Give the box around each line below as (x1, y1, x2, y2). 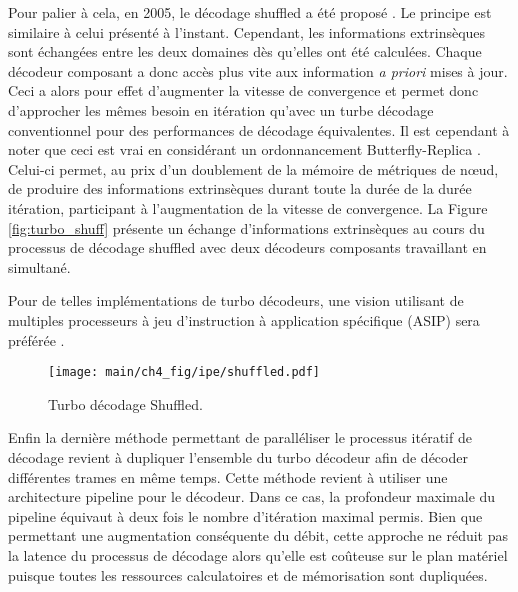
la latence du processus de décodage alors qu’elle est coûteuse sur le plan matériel (8, 544, 508, 565)
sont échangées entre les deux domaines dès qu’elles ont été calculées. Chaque (8, 41, 482, 62)
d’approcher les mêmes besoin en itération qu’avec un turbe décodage (8, 99, 434, 120)
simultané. (8, 256, 71, 277)
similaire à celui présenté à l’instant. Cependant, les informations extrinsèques (8, 21, 486, 42)
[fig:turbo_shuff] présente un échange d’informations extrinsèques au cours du (8, 217, 485, 238)
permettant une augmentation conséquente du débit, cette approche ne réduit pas (8, 525, 508, 546)
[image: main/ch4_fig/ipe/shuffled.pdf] (48, 365, 321, 380)
